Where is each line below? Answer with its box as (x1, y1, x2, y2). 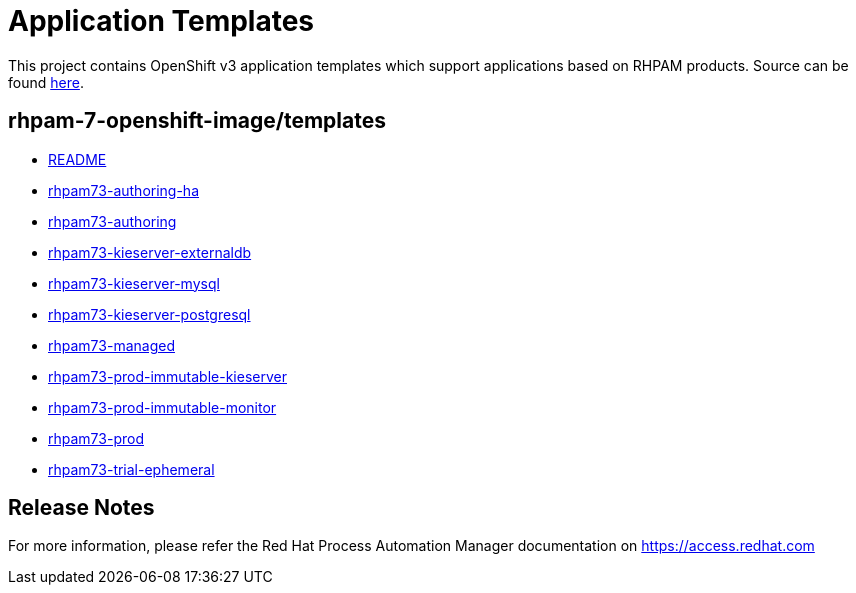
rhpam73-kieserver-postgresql (48, 305, 251, 323)
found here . (8, 73, 84, 91)
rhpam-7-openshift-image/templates (8, 108, 386, 134)
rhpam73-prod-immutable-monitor (48, 398, 277, 416)
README (48, 150, 107, 168)
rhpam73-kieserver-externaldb (48, 243, 252, 261)
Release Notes (8, 495, 155, 521)
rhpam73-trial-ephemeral (48, 460, 215, 478)
